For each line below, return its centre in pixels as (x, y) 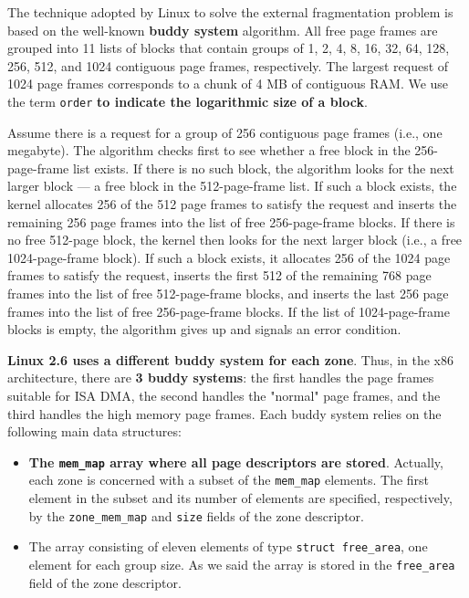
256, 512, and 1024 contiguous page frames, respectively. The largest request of (228, 65)
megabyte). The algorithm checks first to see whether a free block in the (209, 150)
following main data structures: (94, 431)
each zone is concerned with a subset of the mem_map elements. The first (229, 480)
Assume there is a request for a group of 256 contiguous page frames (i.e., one (225, 132)
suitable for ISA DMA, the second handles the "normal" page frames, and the (224, 395)
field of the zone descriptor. (105, 582)
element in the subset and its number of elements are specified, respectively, (240, 498)
